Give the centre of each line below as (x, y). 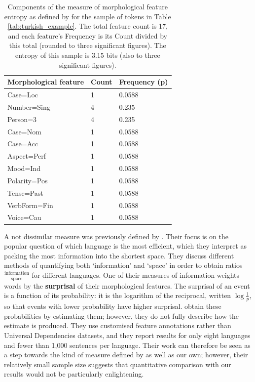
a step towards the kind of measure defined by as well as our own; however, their (126, 355)
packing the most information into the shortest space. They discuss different (119, 255)
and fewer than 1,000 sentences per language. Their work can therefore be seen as (127, 345)
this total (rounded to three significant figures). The (88, 45)
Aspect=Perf (27, 156)
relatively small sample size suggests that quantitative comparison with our (118, 364)
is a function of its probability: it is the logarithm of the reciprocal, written (118, 295)
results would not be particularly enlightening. (74, 374)
